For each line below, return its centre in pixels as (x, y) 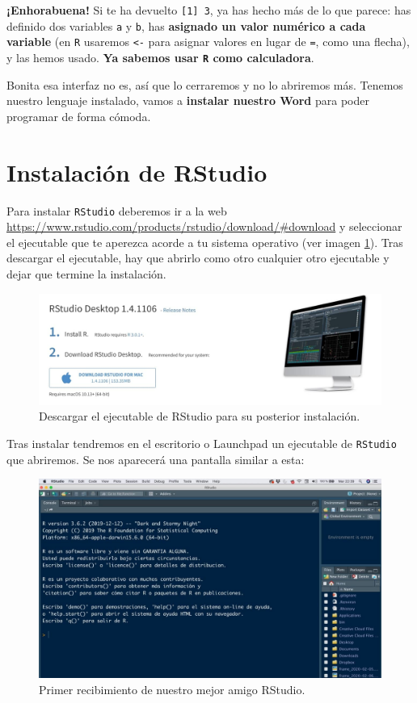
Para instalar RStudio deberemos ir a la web (117, 210)
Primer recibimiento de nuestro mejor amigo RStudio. (172, 689)
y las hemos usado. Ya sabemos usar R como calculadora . (160, 57)
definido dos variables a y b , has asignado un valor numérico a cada (186, 25)
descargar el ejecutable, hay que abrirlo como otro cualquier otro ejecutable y (198, 258)
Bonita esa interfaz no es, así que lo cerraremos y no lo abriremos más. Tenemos (205, 84)
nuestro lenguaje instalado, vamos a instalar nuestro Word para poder (188, 100)
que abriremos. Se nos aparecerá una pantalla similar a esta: (156, 459)
